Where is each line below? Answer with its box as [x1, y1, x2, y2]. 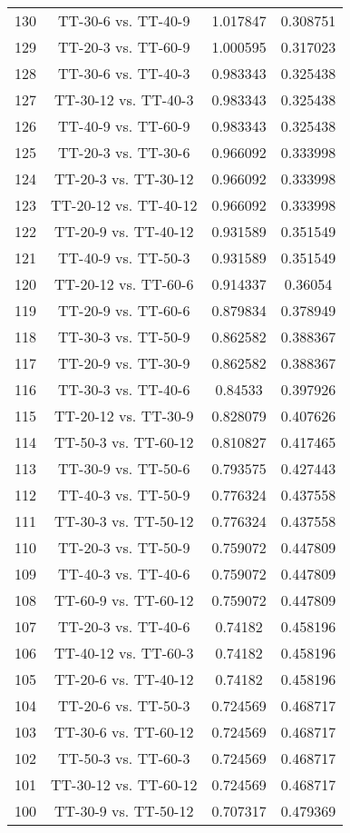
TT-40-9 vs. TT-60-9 [58, 115, 190, 136]
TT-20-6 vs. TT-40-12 [54, 669, 194, 689]
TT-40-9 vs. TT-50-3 [58, 247, 190, 268]
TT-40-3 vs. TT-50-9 [58, 484, 190, 505]
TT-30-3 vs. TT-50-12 [54, 511, 194, 531]
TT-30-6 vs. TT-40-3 [58, 63, 190, 84]
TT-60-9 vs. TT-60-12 [54, 590, 194, 610]
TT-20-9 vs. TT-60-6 [58, 300, 190, 321]
